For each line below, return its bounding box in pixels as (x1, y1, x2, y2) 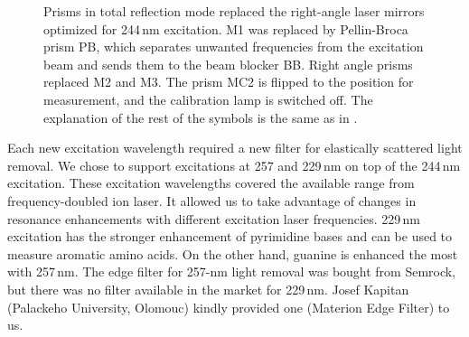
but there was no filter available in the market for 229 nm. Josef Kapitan (7, 279, 409, 298)
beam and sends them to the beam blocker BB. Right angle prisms (43, 54, 413, 73)
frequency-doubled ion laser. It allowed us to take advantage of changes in (7, 191, 417, 210)
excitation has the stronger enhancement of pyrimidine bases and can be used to (7, 227, 453, 246)
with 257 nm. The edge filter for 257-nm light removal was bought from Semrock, (7, 262, 456, 281)
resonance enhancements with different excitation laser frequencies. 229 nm (7, 209, 420, 228)
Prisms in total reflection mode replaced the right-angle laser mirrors (43, 2, 425, 20)
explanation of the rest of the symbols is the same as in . (43, 108, 358, 126)
